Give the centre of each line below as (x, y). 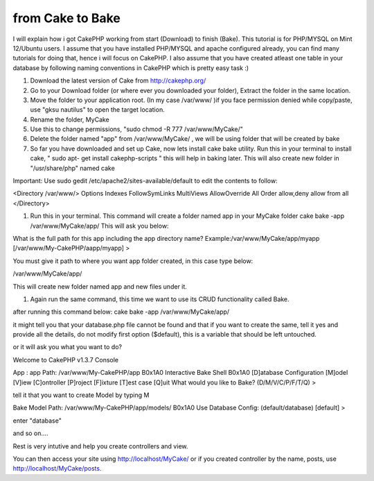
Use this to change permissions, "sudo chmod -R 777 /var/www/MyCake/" (137, 129)
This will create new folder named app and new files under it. (100, 286)
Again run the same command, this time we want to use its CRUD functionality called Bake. (160, 299)
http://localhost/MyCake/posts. (57, 469)
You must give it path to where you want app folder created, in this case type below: (133, 261)
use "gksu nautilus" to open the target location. (98, 110)
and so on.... (30, 433)
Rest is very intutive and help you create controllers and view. (100, 446)
